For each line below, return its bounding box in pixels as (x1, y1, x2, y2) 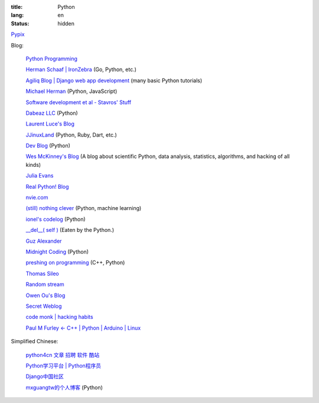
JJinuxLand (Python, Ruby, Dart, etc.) (25, 131, 118, 138)
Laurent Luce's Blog (25, 120, 75, 127)
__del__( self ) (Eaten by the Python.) (25, 227, 115, 234)
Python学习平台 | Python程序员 (25, 362, 102, 369)
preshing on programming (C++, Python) (25, 259, 125, 266)
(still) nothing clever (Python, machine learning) (25, 205, 142, 212)
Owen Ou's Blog (25, 292, 66, 299)
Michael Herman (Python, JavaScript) (25, 88, 118, 95)
